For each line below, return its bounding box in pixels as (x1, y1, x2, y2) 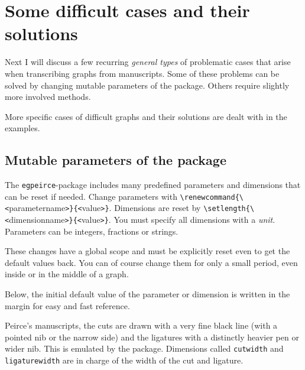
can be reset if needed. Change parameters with (5, 190, 177, 202)
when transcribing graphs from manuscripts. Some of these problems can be (5, 67, 280, 79)
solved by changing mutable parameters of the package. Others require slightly (5, 79, 290, 91)
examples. (5, 122, 40, 134)
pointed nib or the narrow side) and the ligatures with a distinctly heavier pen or (5, 330, 299, 343)
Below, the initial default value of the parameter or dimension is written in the (5, 288, 290, 300)
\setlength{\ (203, 205, 255, 213)
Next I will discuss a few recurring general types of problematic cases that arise (5, 56, 291, 68)
